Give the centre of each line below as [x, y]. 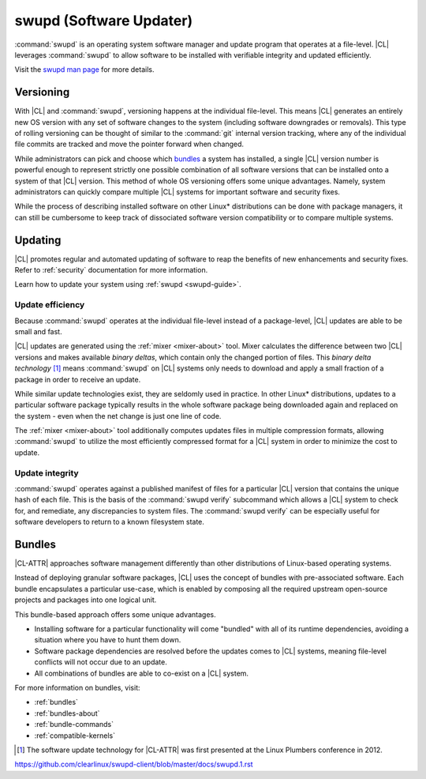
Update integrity [47, 472]
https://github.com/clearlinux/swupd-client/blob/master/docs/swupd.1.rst [134, 764]
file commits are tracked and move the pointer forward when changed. [129, 144]
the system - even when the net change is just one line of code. [118, 416]
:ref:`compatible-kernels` [75, 736]
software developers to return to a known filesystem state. [110, 522]
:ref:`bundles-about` [67, 713]
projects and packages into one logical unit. [86, 600]
